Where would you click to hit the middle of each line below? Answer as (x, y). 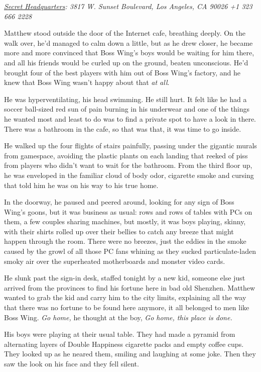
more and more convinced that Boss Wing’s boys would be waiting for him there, (129, 53)
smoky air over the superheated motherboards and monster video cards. (115, 261)
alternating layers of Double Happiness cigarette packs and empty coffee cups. (124, 344)
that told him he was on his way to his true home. (81, 185)
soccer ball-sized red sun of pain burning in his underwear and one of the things (127, 109)
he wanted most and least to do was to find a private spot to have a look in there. (130, 118)
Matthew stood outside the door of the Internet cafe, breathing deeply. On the (125, 33)
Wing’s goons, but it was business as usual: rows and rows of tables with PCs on (128, 211)
